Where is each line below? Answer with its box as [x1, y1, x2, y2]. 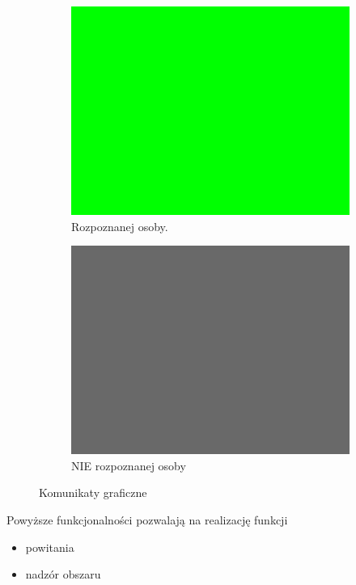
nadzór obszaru [25, 566, 101, 583]
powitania [25, 538, 74, 555]
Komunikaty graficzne [39, 484, 147, 501]
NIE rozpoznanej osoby [71, 457, 186, 473]
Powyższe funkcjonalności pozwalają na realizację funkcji [6, 511, 288, 528]
